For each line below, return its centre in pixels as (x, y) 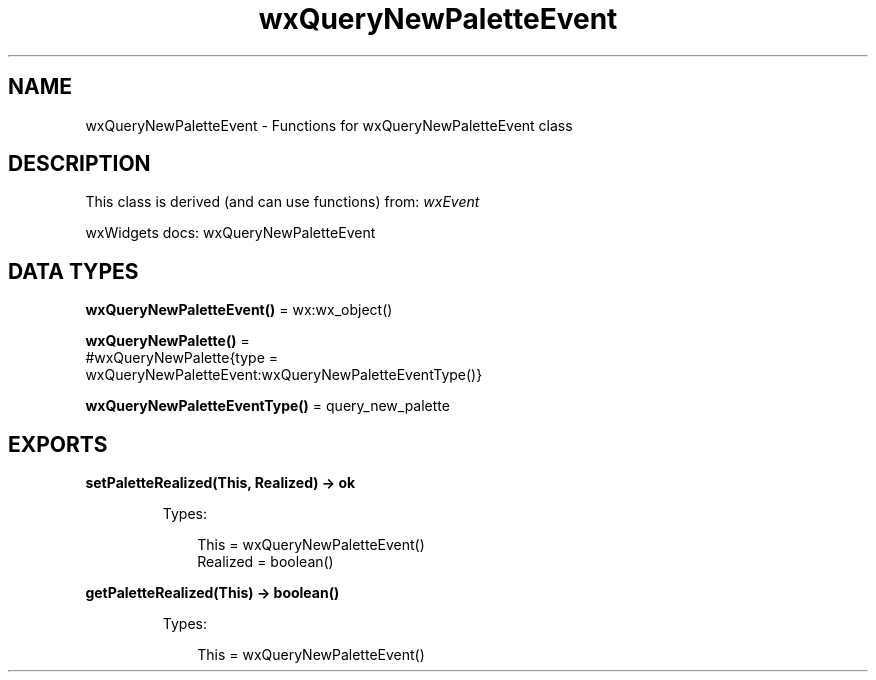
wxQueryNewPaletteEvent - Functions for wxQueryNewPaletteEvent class (329, 125)
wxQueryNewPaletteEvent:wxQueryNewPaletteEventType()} (284, 375)
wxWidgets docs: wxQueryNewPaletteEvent (230, 233)
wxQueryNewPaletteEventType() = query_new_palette (267, 406)
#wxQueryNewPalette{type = (182, 358)
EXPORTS (58, 444)
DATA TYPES (73, 271)
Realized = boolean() (265, 562)
